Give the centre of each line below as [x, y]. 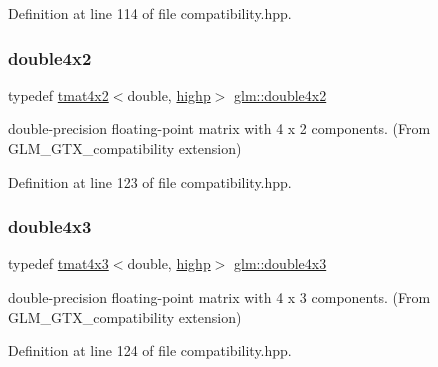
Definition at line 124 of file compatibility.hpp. [150, 350]
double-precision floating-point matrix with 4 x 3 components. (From [219, 297]
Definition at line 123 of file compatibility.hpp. [150, 181]
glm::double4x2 [280, 94]
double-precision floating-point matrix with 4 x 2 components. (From [219, 128]
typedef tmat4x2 [58, 94]
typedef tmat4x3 [58, 263]
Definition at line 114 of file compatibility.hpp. [150, 13]
